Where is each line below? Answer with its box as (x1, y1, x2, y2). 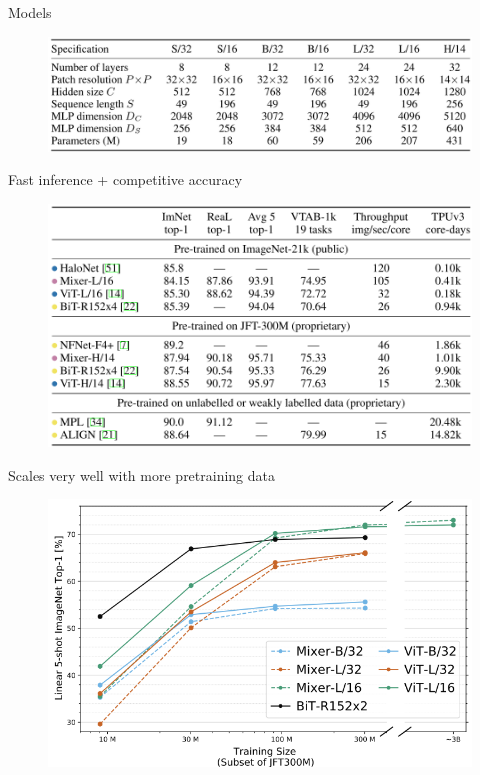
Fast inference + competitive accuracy (8, 169, 243, 190)
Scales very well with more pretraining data (8, 464, 276, 485)
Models (8, 2, 52, 22)
